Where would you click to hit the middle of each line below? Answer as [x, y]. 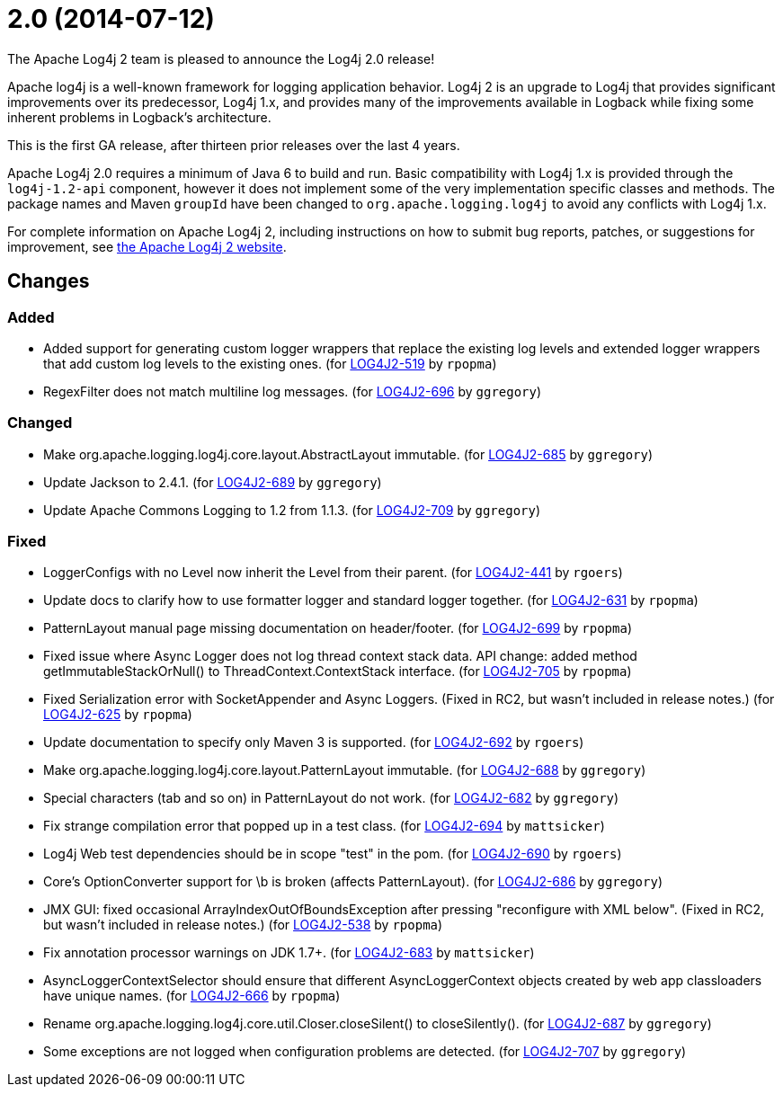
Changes [49, 281]
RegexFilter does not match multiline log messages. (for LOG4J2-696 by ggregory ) [293, 391]
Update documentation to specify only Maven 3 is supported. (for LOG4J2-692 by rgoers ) [314, 743]
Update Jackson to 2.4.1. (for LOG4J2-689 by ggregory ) [213, 482]
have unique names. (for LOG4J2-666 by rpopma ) [192, 996]
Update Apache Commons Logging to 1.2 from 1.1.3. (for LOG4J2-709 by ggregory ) [292, 510]
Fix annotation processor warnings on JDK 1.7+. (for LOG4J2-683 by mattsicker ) [289, 953]
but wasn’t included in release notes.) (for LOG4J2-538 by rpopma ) [243, 925]
